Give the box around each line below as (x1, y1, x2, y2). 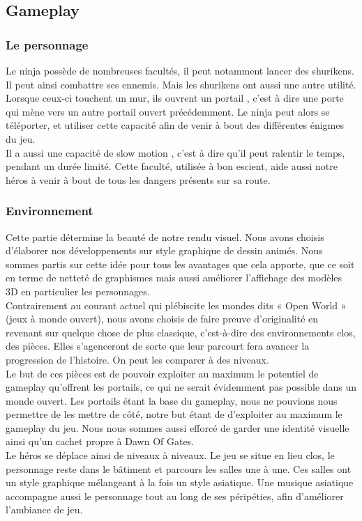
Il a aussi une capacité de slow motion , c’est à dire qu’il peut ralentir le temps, (6, 145, 345, 160)
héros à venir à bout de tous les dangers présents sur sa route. (6, 172, 271, 187)
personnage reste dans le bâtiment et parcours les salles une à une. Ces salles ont (6, 461, 352, 476)
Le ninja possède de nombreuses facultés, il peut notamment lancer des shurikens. (6, 63, 354, 77)
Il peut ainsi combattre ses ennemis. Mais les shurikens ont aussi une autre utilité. (6, 77, 356, 91)
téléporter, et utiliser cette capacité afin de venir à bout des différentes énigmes (6, 118, 345, 132)
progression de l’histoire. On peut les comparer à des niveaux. (6, 352, 269, 366)
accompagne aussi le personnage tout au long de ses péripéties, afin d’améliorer (6, 488, 344, 503)
